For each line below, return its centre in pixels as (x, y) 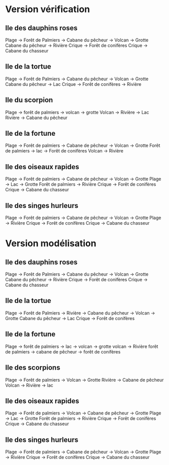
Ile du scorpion (29, 100)
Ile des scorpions (33, 368)
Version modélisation (51, 244)
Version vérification (48, 9)
